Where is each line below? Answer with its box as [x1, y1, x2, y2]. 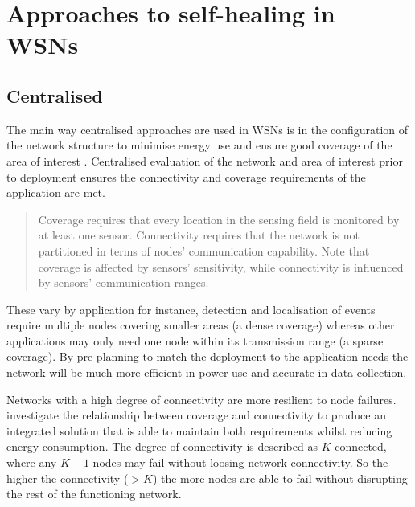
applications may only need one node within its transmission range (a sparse [6, 332, 384, 349]
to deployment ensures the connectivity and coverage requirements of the [6, 168, 366, 185]
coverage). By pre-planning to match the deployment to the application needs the [6, 348, 409, 365]
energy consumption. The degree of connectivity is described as [6, 438, 318, 455]
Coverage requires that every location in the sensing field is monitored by [38, 211, 400, 227]
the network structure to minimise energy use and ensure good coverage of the [6, 137, 392, 153]
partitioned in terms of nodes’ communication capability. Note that [38, 242, 370, 259]
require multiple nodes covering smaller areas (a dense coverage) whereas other [6, 317, 395, 333]
